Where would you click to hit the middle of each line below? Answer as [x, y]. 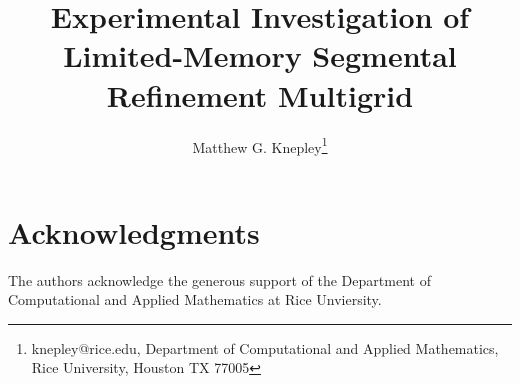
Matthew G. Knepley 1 [260, 145]
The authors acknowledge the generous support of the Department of [219, 279]
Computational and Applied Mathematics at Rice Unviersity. [195, 299]
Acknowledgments [134, 231]
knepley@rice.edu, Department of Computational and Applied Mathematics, [265, 347]
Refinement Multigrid [260, 94]
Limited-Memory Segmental [260, 55]
